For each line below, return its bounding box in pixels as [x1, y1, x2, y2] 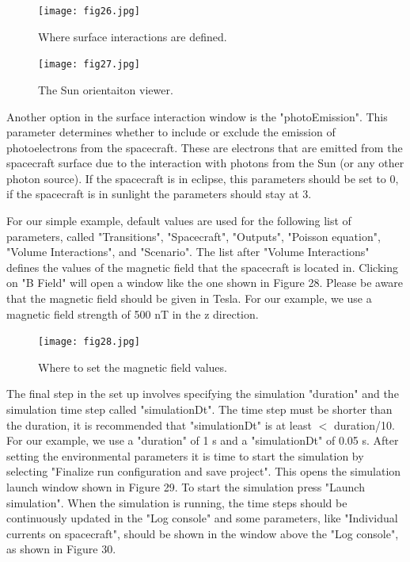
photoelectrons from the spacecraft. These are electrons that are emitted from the [6, 139, 403, 155]
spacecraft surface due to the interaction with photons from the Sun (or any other [6, 155, 404, 171]
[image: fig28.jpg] [38, 336, 140, 348]
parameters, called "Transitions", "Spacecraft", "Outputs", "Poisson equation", [6, 227, 381, 244]
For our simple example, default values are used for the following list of [6, 212, 351, 229]
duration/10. [333, 416, 395, 433]
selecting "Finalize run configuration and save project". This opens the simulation [6, 463, 401, 480]
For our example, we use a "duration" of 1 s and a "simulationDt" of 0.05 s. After [6, 432, 399, 449]
